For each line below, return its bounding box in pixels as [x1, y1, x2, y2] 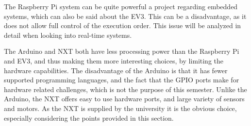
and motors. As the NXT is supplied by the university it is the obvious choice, [4, 103, 237, 113]
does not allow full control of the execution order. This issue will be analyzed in [4, 20, 241, 31]
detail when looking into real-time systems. [4, 30, 132, 40]
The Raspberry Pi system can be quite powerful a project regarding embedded [4, 1, 238, 11]
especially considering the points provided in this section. [4, 112, 174, 123]
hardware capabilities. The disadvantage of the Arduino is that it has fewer [4, 65, 228, 75]
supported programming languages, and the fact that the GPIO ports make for [4, 75, 239, 85]
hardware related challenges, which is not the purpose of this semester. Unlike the [4, 84, 247, 94]
